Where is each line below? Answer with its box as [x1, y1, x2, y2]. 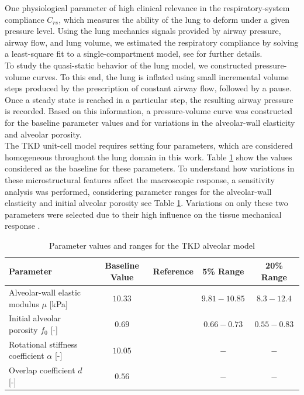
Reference [153, 265, 194, 277]
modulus [9, 297, 39, 310]
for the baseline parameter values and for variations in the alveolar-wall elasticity [5, 116, 295, 128]
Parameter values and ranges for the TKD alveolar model [49, 239, 255, 251]
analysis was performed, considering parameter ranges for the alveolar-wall [5, 185, 272, 197]
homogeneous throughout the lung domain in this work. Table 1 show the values [5, 150, 292, 163]
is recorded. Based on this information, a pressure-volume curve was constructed [5, 105, 293, 117]
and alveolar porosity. [5, 128, 82, 140]
